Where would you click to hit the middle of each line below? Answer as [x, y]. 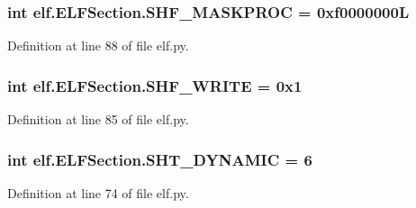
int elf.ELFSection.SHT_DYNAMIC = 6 [160, 159]
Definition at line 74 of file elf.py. [98, 192]
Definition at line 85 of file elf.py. [98, 119]
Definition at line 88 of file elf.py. [98, 45]
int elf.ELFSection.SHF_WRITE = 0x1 [155, 85]
